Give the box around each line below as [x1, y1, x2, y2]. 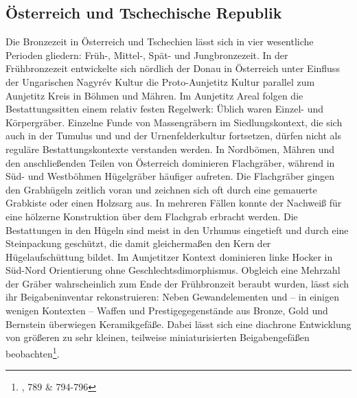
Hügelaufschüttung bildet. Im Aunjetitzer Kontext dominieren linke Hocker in [5, 249, 333, 264]
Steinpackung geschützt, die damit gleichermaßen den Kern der [5, 236, 271, 250]
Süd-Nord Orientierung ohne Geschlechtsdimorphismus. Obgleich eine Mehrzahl [5, 263, 341, 277]
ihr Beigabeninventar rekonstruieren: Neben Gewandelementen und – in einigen [5, 290, 339, 304]
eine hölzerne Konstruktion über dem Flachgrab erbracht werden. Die [5, 209, 298, 223]
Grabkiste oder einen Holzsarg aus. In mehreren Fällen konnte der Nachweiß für [5, 196, 342, 210]
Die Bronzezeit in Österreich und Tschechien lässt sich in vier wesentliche [5, 34, 314, 49]
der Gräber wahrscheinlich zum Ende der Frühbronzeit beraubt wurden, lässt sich [5, 276, 349, 290]
